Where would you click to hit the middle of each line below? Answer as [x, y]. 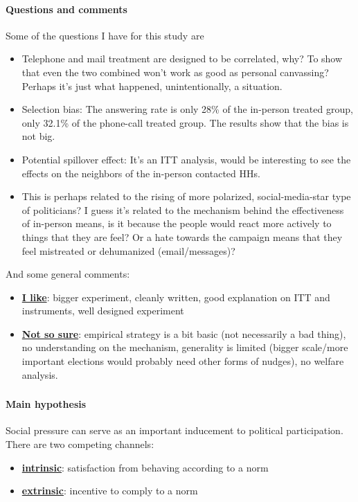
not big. [38, 136]
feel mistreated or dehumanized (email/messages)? [128, 250]
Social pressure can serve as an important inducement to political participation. [174, 430]
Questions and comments [66, 9]
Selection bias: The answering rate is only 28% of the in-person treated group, [187, 109]
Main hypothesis [46, 404]
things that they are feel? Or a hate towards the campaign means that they [182, 236]
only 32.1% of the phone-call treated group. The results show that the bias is [185, 122]
